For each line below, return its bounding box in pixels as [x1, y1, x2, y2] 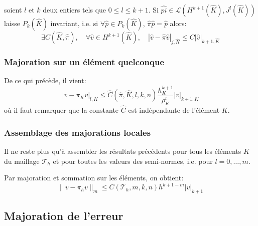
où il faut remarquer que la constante [4, 105, 119, 115]
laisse [4, 18, 21, 28]
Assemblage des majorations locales [4, 126, 151, 138]
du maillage [4, 155, 40, 166]
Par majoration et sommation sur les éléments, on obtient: [4, 172, 184, 183]
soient [4, 5, 22, 15]
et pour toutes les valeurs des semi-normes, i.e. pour [53, 155, 213, 166]
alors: [170, 18, 187, 28]
